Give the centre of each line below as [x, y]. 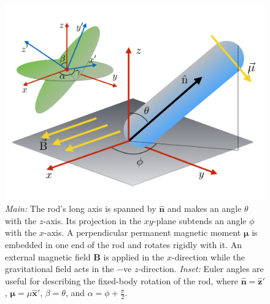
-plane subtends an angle [200, 220]
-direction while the [208, 256]
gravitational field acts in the [60, 269]
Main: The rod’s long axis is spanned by [81, 209]
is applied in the [134, 256]
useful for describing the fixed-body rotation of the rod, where [121, 280]
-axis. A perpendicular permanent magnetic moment [143, 232]
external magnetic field [48, 256]
